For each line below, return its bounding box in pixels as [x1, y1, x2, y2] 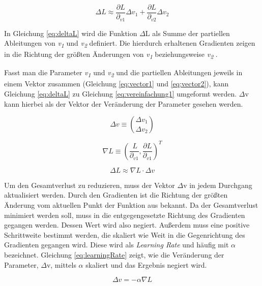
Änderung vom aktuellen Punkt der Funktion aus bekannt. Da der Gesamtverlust [4, 199, 258, 210]
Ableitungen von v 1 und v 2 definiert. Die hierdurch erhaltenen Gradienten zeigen [4, 38, 255, 49]
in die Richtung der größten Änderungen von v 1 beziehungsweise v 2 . [4, 49, 218, 61]
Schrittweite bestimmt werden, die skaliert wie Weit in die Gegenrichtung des [4, 229, 245, 240]
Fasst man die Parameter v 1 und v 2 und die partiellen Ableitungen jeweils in [4, 67, 243, 79]
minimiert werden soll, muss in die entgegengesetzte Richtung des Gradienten [4, 209, 245, 220]
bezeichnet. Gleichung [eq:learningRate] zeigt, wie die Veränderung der [4, 249, 224, 260]
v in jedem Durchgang [183, 179, 252, 190]
